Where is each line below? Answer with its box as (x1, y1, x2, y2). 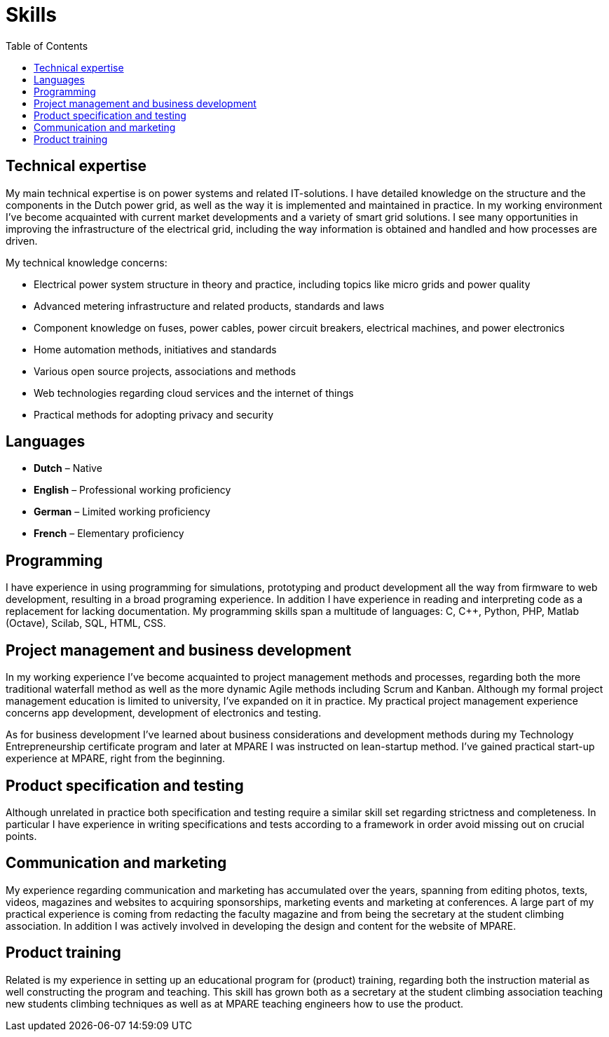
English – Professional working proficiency (34, 484, 231, 496)
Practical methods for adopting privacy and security (34, 408, 274, 421)
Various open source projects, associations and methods (34, 365, 296, 377)
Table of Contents (6, 39, 88, 52)
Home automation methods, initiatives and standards (34, 343, 277, 355)
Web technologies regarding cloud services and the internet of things (34, 386, 354, 399)
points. (6, 829, 37, 842)
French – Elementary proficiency (34, 527, 184, 540)
